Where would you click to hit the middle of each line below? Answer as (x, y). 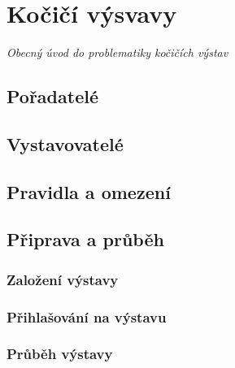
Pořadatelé (52, 96)
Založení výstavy (63, 279)
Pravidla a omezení (89, 191)
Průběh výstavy (60, 354)
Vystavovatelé (65, 143)
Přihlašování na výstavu (87, 316)
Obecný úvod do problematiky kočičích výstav (117, 52)
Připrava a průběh (85, 239)
